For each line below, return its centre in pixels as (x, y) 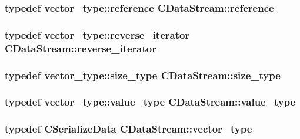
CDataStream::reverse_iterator (81, 48)
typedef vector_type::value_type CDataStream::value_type (150, 102)
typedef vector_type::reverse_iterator (97, 34)
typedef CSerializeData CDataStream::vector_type (129, 129)
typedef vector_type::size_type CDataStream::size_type (143, 75)
